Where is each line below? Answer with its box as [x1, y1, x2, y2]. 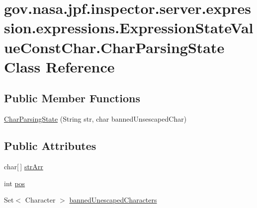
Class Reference [4, 56, 115, 76]
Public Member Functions [4, 90, 140, 106]
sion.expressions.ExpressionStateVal [4, 17, 254, 38]
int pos [4, 178, 25, 188]
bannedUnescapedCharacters [69, 195, 157, 205]
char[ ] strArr [4, 161, 43, 171]
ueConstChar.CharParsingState [4, 37, 225, 57]
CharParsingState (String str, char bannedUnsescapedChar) [4, 114, 187, 124]
